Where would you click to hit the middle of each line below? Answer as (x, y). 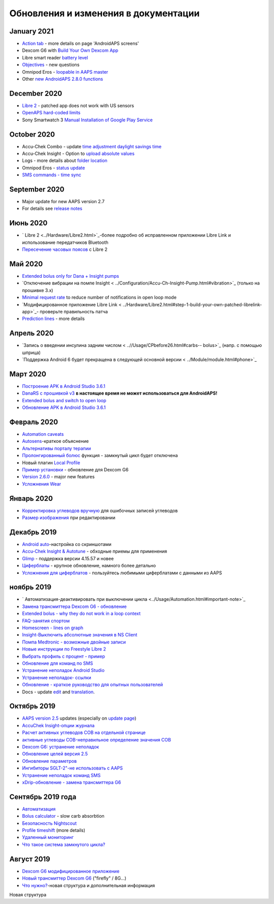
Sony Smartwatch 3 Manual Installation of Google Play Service (88, 120)
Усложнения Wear (42, 484)
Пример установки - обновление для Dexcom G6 (75, 470)
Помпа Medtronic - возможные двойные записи (74, 642)
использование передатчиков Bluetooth (65, 242)
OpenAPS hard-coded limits (51, 113)
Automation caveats (43, 434)
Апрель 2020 (32, 333)
